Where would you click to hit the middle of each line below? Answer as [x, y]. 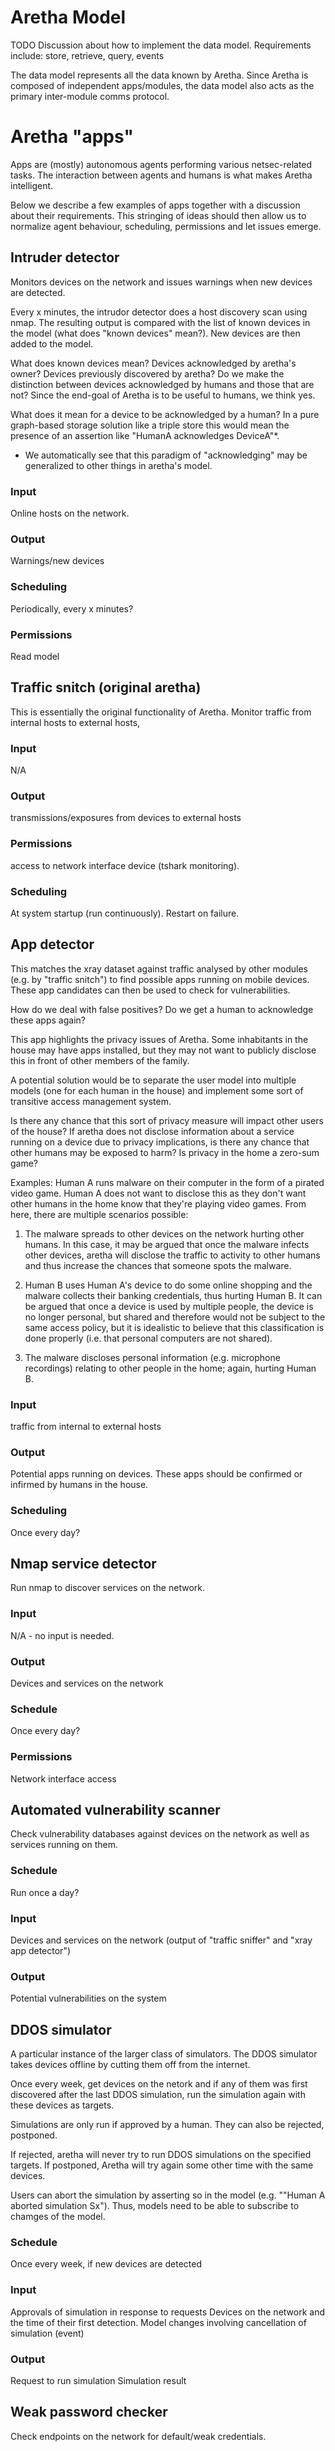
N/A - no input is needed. [62, 1635]
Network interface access [63, 1778]
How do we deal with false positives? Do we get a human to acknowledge [162, 1009]
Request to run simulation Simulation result [98, 2380]
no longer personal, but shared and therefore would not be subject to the [175, 1317]
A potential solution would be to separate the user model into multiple [153, 1080]
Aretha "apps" [72, 137]
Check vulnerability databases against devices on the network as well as [160, 1834]
